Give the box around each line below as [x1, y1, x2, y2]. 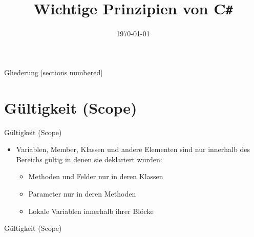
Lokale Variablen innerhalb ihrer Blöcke [28, 205, 154, 216]
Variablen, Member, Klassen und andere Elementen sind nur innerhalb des [16, 144, 250, 155]
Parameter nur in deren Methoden [28, 188, 136, 199]
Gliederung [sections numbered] [4, 67, 103, 77]
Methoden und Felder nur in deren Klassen [28, 171, 163, 182]
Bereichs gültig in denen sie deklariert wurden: [16, 154, 162, 164]
